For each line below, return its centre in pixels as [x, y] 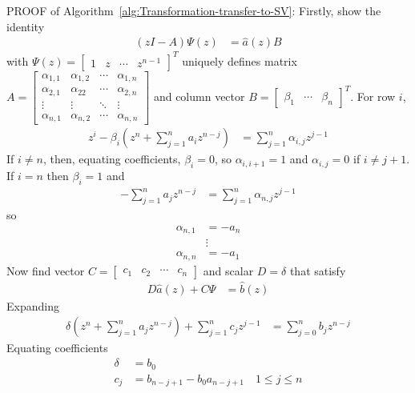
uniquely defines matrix [240, 60]
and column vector [199, 96]
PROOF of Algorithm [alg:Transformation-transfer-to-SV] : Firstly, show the [194, 10]
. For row [373, 96]
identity [26, 26]
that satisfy [318, 270]
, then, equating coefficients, [112, 159]
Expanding [33, 305]
